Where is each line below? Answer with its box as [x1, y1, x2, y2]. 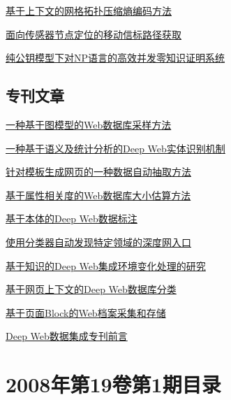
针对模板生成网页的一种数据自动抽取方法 [6, 164, 191, 179]
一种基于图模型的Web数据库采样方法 [6, 117, 172, 131]
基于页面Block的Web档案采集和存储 [6, 305, 166, 320]
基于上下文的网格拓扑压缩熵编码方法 [6, 3, 172, 17]
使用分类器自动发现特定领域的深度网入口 [6, 234, 191, 249]
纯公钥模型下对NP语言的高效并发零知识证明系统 [6, 50, 225, 65]
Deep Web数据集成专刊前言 [6, 329, 128, 343]
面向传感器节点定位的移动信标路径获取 [6, 27, 181, 41]
